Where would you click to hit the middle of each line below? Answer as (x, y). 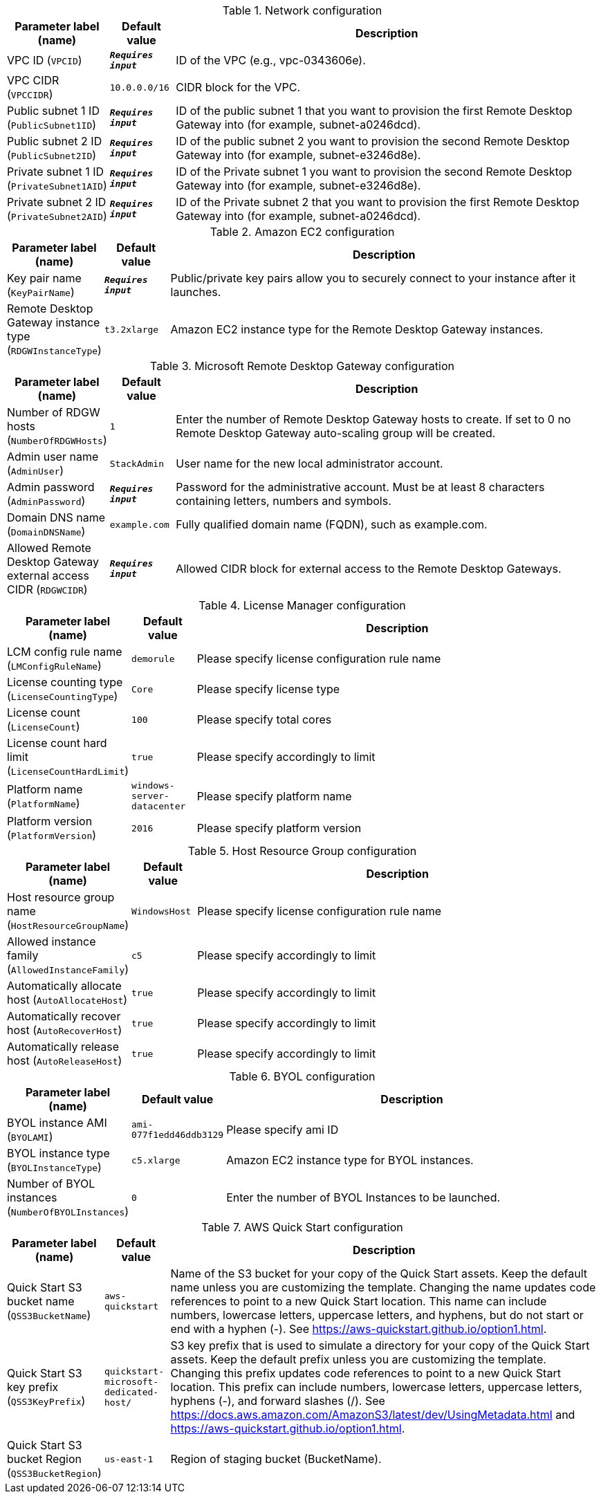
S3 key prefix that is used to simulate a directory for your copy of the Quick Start (380, 1345)
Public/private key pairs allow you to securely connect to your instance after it (373, 278)
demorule (153, 659)
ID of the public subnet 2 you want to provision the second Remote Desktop (373, 141)
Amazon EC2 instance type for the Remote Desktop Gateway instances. (357, 329)
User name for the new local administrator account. (309, 463)
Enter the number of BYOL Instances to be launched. (363, 1197)
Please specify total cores (264, 719)
